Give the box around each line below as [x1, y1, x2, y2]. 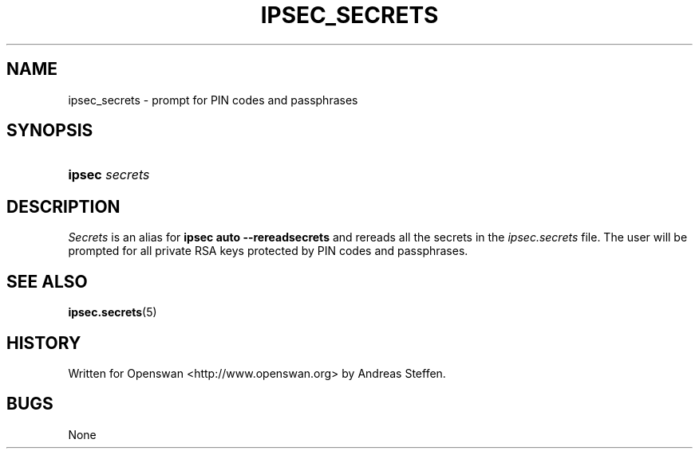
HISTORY [6, 332, 81, 353]
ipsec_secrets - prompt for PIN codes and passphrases [68, 92, 358, 107]
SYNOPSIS [6, 120, 93, 141]
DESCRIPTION [6, 196, 120, 217]
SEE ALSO [6, 271, 88, 292]
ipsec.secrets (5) [68, 305, 157, 320]
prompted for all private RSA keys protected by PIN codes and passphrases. [68, 244, 468, 258]
